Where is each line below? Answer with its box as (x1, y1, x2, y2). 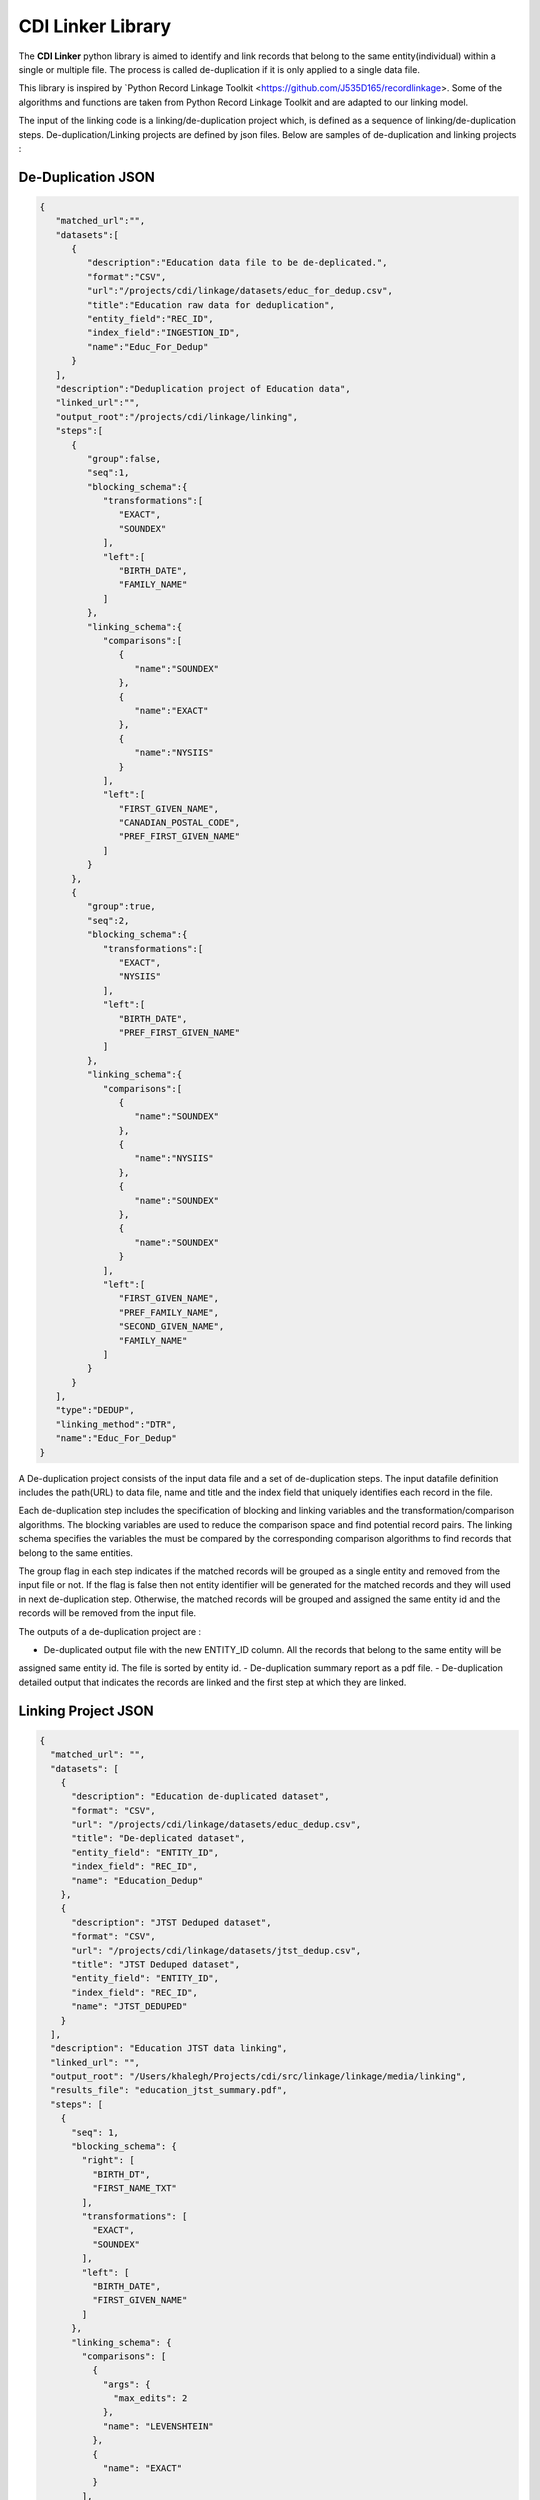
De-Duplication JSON (18, 168, 155, 185)
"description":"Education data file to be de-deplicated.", (86, 257, 388, 269)
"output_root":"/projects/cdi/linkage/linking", (55, 411, 299, 422)
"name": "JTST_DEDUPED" (71, 2001, 188, 2012)
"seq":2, (86, 915, 130, 926)
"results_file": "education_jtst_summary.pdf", (50, 2085, 288, 2096)
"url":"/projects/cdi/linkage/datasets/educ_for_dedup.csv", (86, 285, 394, 297)
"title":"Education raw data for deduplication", (86, 299, 335, 310)
